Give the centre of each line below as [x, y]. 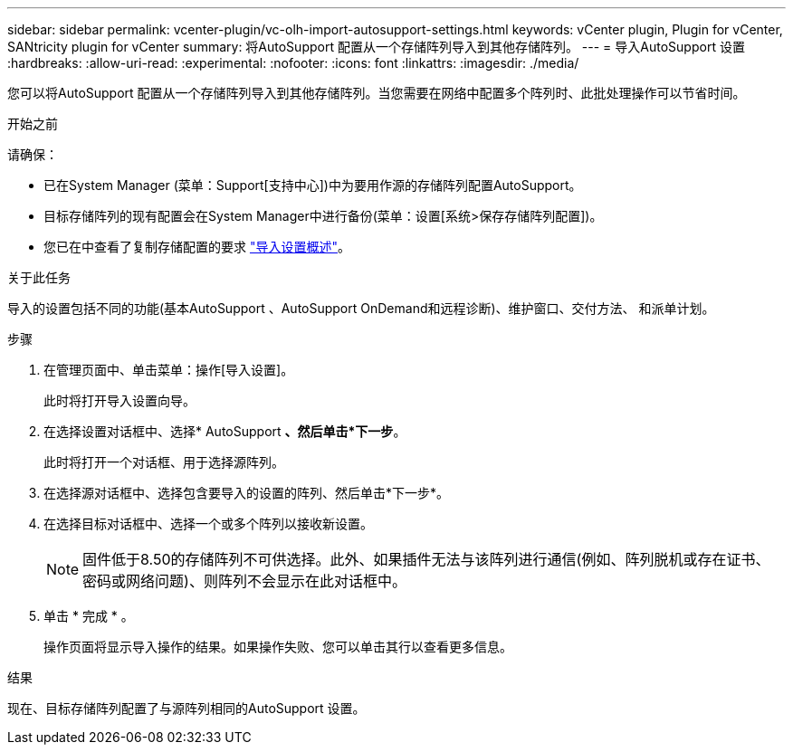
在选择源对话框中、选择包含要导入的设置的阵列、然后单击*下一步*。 [247, 493]
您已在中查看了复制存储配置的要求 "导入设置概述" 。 [197, 247]
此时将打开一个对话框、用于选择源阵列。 [164, 462]
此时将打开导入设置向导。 [119, 400]
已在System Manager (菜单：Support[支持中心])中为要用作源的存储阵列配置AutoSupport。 [313, 185]
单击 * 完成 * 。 [89, 616]
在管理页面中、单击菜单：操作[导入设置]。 [169, 370]
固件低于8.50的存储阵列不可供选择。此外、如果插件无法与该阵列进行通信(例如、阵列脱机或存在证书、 [426, 559]
